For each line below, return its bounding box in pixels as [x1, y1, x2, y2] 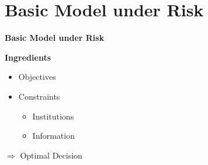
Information [32, 129, 75, 142]
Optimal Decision [20, 149, 82, 161]
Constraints [18, 90, 60, 102]
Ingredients [5, 51, 51, 63]
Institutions [32, 110, 74, 122]
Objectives [18, 71, 56, 83]
